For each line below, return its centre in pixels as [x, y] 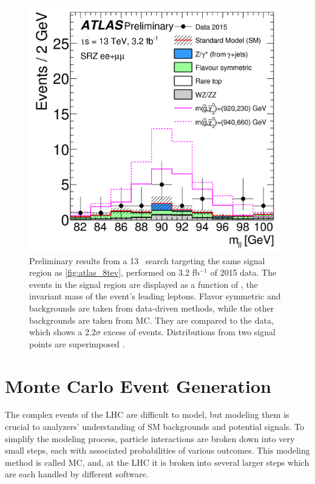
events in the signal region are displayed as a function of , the [144, 284]
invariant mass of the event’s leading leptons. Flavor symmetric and [155, 296]
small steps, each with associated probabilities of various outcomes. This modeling [157, 450]
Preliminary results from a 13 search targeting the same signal [147, 260]
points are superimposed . [77, 343]
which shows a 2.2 [63, 332]
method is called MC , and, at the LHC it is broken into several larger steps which [157, 462]
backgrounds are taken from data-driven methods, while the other [152, 308]
